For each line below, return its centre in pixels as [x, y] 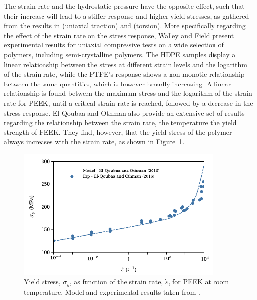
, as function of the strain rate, [116, 281]
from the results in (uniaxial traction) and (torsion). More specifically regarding [125, 25]
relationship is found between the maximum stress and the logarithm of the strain [128, 93]
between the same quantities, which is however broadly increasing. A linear [118, 83]
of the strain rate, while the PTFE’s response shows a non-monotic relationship [124, 74]
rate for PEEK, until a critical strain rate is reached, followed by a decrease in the [128, 103]
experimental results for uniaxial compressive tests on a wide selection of [114, 45]
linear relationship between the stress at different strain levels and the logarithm [126, 64]
